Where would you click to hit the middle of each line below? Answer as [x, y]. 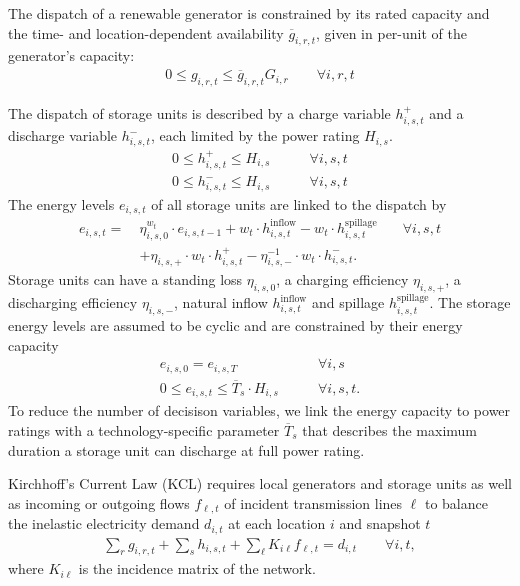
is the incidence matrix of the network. [197, 568]
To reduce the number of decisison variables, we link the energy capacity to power [259, 410]
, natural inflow [221, 302]
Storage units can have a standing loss [125, 279]
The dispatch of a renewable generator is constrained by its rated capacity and [249, 13]
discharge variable [63, 135]
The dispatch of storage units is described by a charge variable [199, 113]
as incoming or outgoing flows [99, 502]
